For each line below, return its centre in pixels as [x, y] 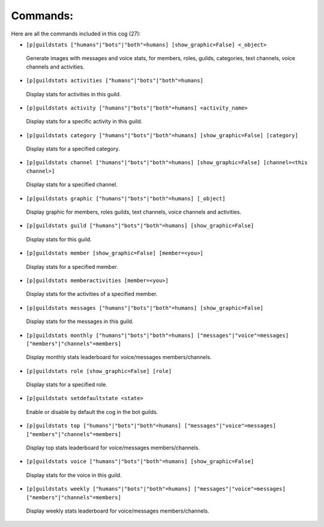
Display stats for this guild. [59, 239]
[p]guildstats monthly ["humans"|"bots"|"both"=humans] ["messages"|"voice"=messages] [157, 335]
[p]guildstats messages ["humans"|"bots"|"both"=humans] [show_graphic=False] [145, 308]
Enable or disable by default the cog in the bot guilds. [92, 411]
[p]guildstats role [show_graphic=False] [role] [99, 371]
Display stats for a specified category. [73, 149]
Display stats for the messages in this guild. [80, 321]
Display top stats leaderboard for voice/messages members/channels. [113, 448]
